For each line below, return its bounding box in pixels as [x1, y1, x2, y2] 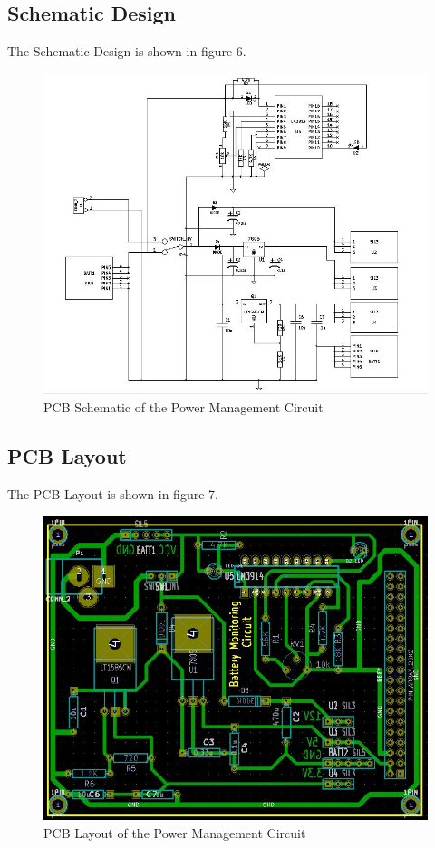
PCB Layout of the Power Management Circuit [43, 823, 306, 842]
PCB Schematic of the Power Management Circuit [43, 397, 324, 416]
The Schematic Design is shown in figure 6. [7, 42, 246, 61]
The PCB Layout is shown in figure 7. [7, 484, 218, 503]
